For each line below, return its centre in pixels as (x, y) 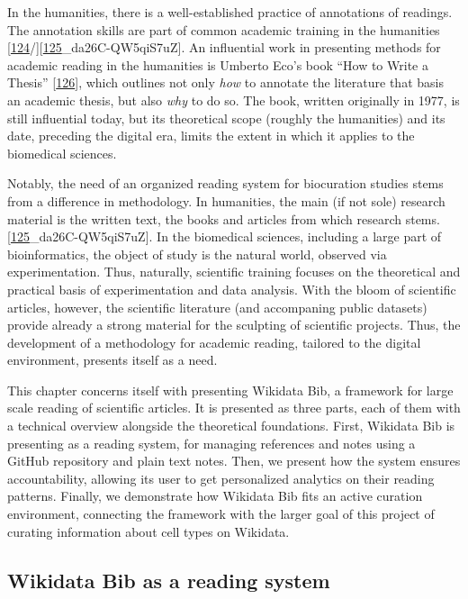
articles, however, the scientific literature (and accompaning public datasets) (217, 307)
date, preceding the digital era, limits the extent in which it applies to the (211, 136)
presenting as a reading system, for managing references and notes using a (211, 443)
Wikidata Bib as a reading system (169, 580)
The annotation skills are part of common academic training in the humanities (224, 29)
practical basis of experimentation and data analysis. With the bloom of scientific (232, 289)
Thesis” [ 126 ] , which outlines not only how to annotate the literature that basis (225, 82)
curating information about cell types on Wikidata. (148, 531)
